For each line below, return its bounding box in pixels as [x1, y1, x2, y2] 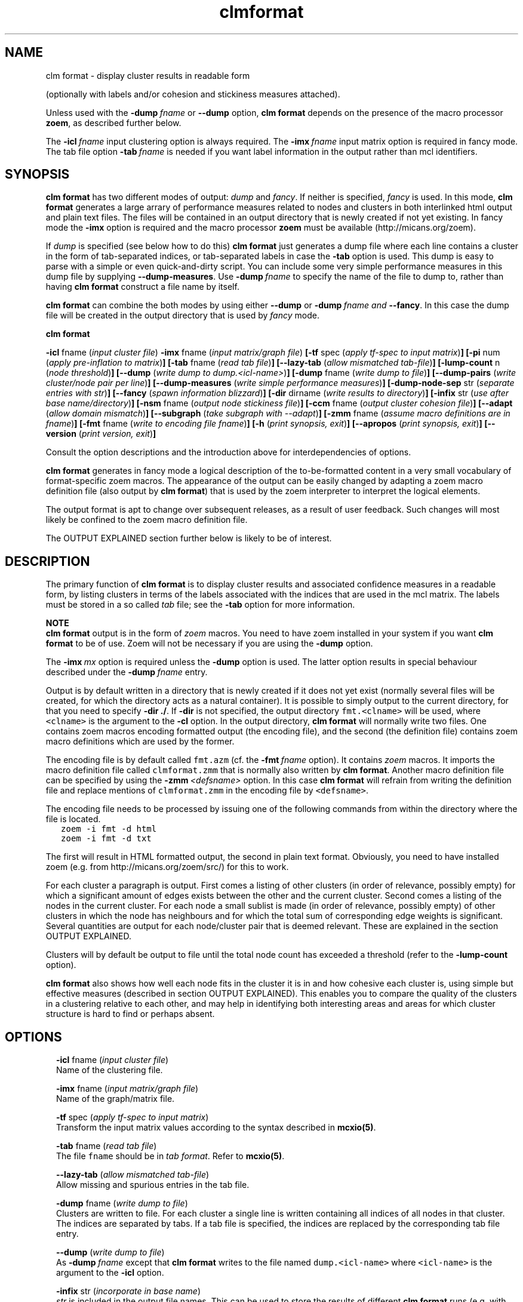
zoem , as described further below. [45, 117, 181, 128]
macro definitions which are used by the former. [45, 736, 235, 747]
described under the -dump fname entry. [45, 667, 208, 678]
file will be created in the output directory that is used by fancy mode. [45, 310, 319, 321]
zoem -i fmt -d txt [61, 834, 152, 844]
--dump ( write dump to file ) [56, 1247, 165, 1258]
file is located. [45, 814, 101, 825]
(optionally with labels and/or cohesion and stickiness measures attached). [45, 88, 340, 99]
